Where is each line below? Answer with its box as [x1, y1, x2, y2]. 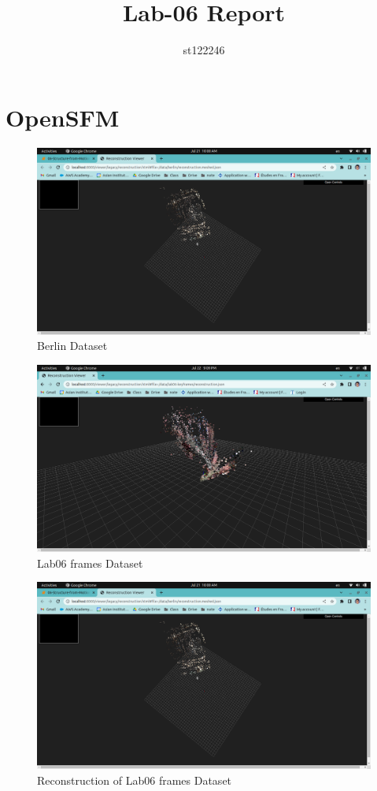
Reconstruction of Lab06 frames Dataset [37, 771, 232, 788]
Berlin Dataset [37, 337, 108, 354]
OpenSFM [6, 101, 120, 133]
